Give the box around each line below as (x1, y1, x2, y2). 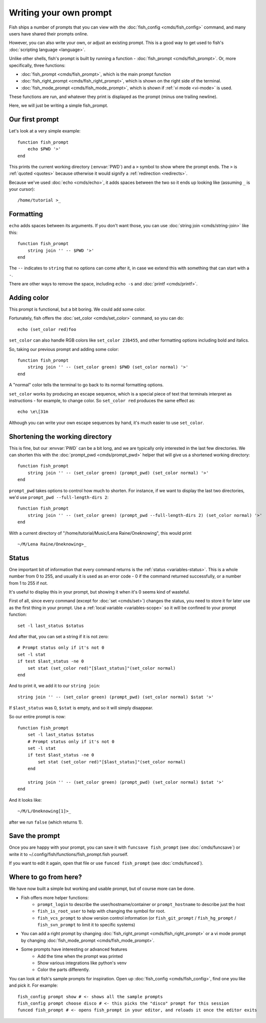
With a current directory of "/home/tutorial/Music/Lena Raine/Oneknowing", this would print (9, 530, 192, 536)
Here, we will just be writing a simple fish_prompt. (9, 102, 108, 109)
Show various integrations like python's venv (37, 960, 127, 966)
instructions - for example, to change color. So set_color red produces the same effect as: (9, 397, 195, 403)
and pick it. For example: (9, 983, 58, 989)
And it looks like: (9, 797, 42, 803)
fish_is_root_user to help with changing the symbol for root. (37, 908, 165, 914)
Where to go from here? (9, 873, 82, 881)
